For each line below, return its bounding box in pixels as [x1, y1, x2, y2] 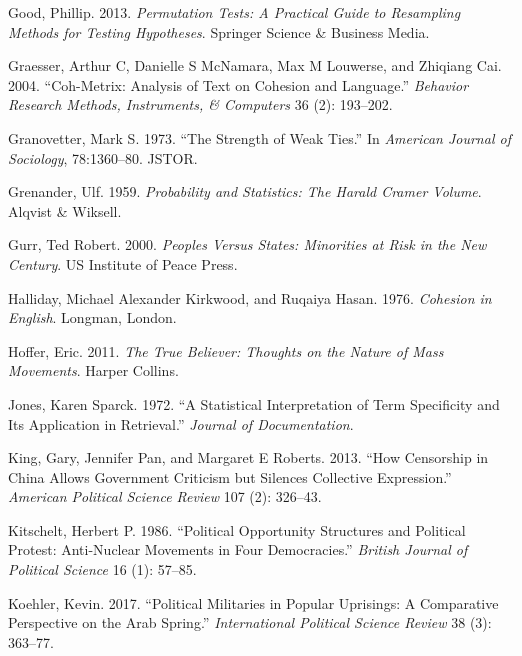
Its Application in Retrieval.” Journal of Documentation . [8, 413, 354, 434]
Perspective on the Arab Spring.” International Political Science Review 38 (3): [8, 612, 492, 633]
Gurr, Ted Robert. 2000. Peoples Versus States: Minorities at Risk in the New [8, 234, 487, 255]
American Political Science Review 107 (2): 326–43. [8, 486, 322, 507]
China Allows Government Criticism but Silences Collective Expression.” [8, 466, 452, 487]
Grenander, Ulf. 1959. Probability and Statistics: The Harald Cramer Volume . [8, 181, 482, 202]
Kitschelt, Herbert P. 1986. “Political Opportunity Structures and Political [8, 519, 466, 540]
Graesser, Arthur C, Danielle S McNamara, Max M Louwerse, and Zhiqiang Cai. [8, 55, 502, 76]
